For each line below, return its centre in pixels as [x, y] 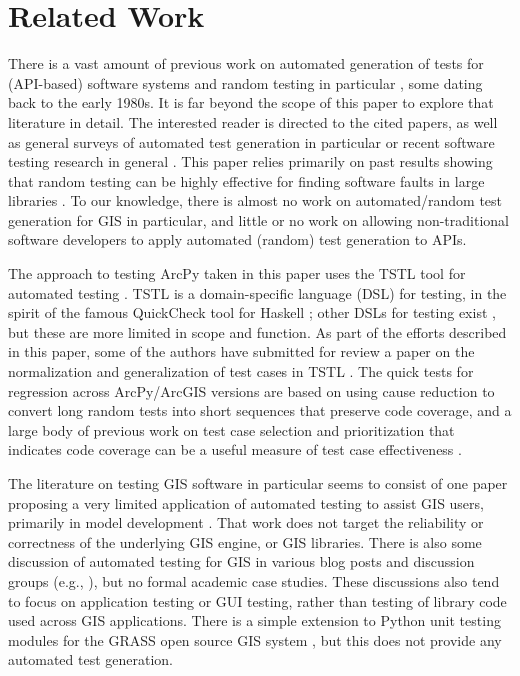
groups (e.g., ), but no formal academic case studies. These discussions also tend [254, 580]
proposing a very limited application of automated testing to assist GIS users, [246, 502]
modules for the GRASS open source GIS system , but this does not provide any [255, 639]
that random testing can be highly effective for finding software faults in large [246, 180]
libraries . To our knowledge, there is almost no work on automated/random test [255, 200]
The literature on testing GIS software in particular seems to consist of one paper [258, 483]
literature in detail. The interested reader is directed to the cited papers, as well [253, 121]
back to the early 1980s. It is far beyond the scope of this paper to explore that [251, 102]
